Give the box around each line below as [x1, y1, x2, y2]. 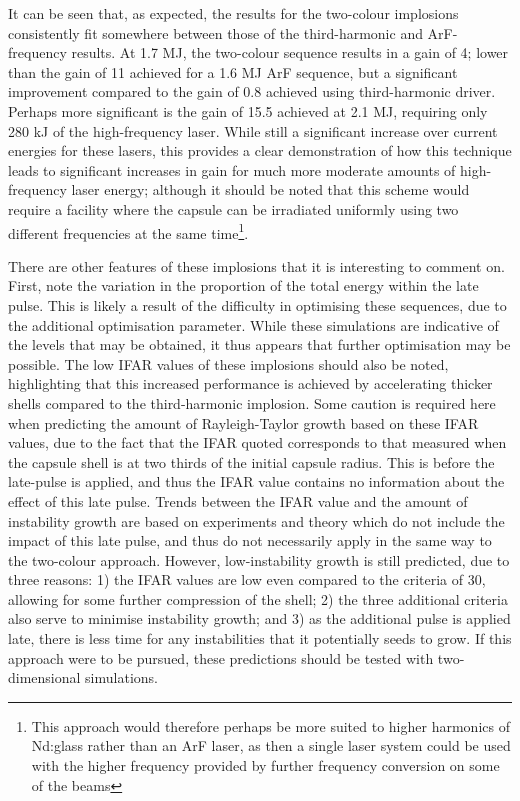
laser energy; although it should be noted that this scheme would [71, 179, 470, 200]
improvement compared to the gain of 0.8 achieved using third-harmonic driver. [8, 81, 496, 102]
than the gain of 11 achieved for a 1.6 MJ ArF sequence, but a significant [8, 61, 458, 82]
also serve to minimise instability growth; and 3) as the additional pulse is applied [8, 608, 511, 629]
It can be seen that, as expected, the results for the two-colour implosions [8, 3, 459, 23]
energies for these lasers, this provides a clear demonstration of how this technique [8, 140, 512, 161]
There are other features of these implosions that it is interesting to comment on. [8, 255, 505, 276]
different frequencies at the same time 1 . [8, 219, 249, 243]
